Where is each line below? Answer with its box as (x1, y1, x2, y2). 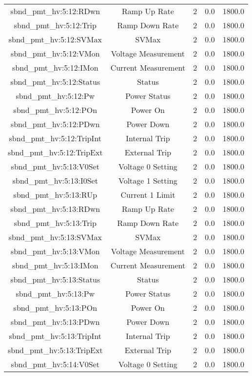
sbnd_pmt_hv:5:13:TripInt (9, 330, 102, 341)
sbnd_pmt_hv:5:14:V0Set (11, 358, 100, 370)
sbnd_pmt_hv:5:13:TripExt (8, 344, 103, 356)
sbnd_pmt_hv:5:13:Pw (16, 288, 95, 299)
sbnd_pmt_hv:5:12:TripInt (9, 132, 102, 144)
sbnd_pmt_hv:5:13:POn (13, 302, 97, 313)
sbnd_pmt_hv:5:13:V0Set (11, 161, 100, 172)
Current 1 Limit (120, 189, 175, 200)
